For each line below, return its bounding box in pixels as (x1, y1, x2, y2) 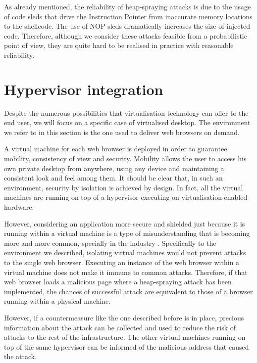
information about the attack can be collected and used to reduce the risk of (4, 322, 236, 332)
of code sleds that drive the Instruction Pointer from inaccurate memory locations (4, 11, 253, 21)
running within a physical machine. (4, 296, 111, 306)
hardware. (4, 202, 34, 212)
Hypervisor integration (4, 79, 163, 99)
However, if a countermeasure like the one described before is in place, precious (4, 312, 244, 322)
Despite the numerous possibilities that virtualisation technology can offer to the (4, 107, 249, 118)
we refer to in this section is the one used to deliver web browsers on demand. (4, 127, 240, 137)
